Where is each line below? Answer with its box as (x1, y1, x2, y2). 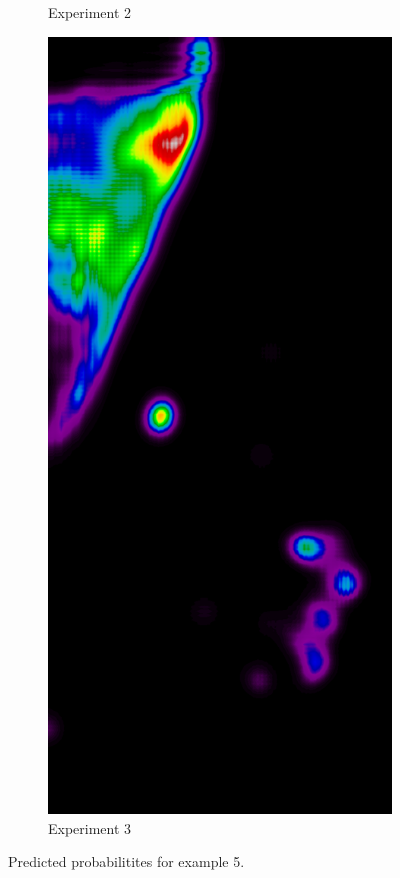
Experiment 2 (48, 2, 132, 22)
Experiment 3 (48, 817, 132, 838)
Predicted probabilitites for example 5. (8, 851, 245, 872)
